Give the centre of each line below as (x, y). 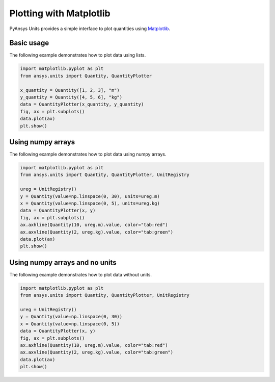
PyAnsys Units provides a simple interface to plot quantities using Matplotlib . (90, 29)
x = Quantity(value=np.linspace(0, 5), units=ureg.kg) (90, 203)
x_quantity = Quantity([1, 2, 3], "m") (70, 90)
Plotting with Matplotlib (60, 13)
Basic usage (29, 43)
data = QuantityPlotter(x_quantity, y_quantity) (82, 104)
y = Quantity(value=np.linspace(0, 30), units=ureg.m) (90, 196)
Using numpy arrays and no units (63, 262)
